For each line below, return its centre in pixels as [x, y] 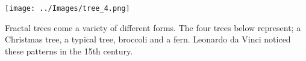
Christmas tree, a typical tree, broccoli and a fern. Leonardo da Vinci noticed [148, 39]
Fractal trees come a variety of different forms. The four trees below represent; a [153, 27]
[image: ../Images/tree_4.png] [67, 8]
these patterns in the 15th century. [69, 51]
